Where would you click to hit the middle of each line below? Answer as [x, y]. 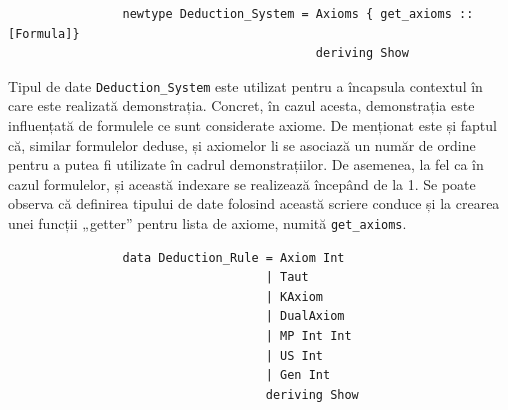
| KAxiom [294, 296]
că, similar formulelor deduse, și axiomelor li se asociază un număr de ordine [242, 144]
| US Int [294, 355]
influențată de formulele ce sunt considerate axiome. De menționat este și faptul [252, 125]
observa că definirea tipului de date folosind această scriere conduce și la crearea [254, 203]
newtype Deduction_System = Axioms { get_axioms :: [298, 14]
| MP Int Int [308, 336]
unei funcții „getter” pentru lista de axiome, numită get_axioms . [207, 223]
